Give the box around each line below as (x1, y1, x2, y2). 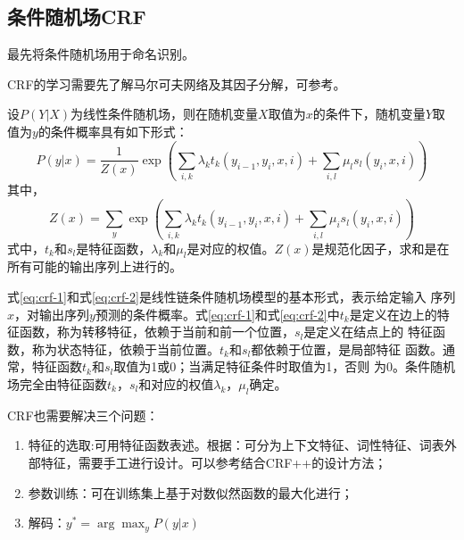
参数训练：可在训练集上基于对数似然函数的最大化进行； (28, 483, 353, 502)
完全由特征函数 (19, 374, 107, 393)
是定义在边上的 (349, 304, 437, 323)
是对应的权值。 (186, 238, 275, 257)
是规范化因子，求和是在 (311, 238, 450, 257)
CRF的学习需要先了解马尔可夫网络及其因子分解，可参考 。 (7, 74, 346, 93)
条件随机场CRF (7, 3, 146, 30)
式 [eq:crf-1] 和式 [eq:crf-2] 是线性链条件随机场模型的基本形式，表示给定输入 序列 (7, 287, 456, 305)
